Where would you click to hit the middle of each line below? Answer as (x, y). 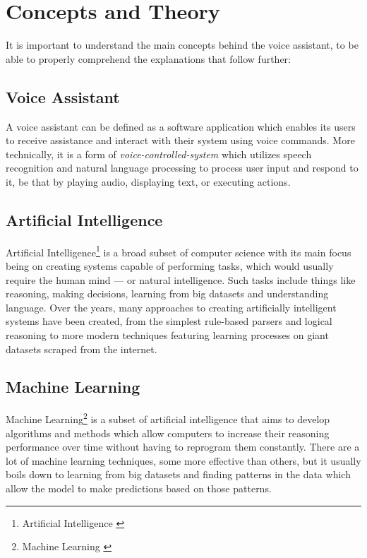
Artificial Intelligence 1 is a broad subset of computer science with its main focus (179, 251)
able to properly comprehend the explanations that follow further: (148, 58)
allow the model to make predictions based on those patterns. (139, 488)
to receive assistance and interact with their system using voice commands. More (180, 140)
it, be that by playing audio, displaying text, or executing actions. (148, 181)
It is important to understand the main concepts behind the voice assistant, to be (182, 45)
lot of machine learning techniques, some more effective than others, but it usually (183, 460)
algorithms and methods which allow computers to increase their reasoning (168, 433)
